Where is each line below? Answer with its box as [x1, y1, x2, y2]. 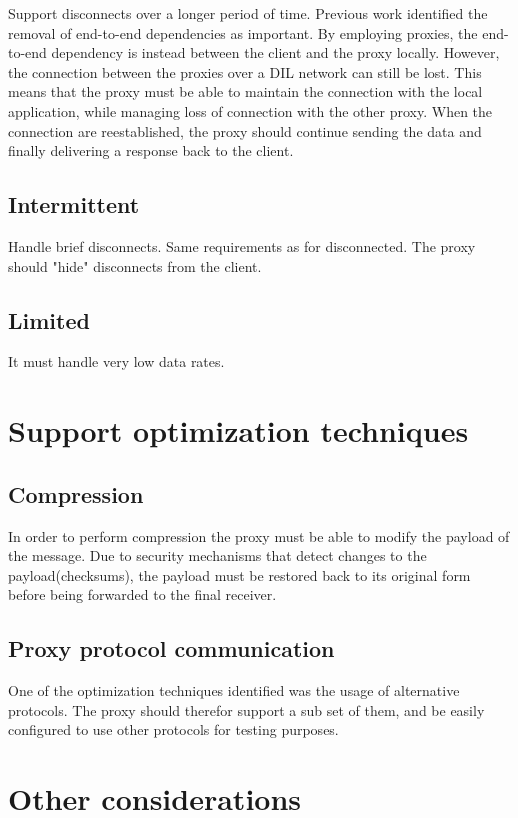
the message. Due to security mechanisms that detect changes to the [8, 545, 427, 566]
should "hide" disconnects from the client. [8, 255, 262, 276]
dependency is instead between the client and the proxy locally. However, [51, 42, 500, 63]
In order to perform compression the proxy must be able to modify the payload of [8, 525, 510, 546]
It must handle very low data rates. [8, 351, 225, 372]
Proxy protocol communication [8, 633, 335, 664]
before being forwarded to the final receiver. [8, 584, 277, 605]
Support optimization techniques [8, 410, 469, 451]
